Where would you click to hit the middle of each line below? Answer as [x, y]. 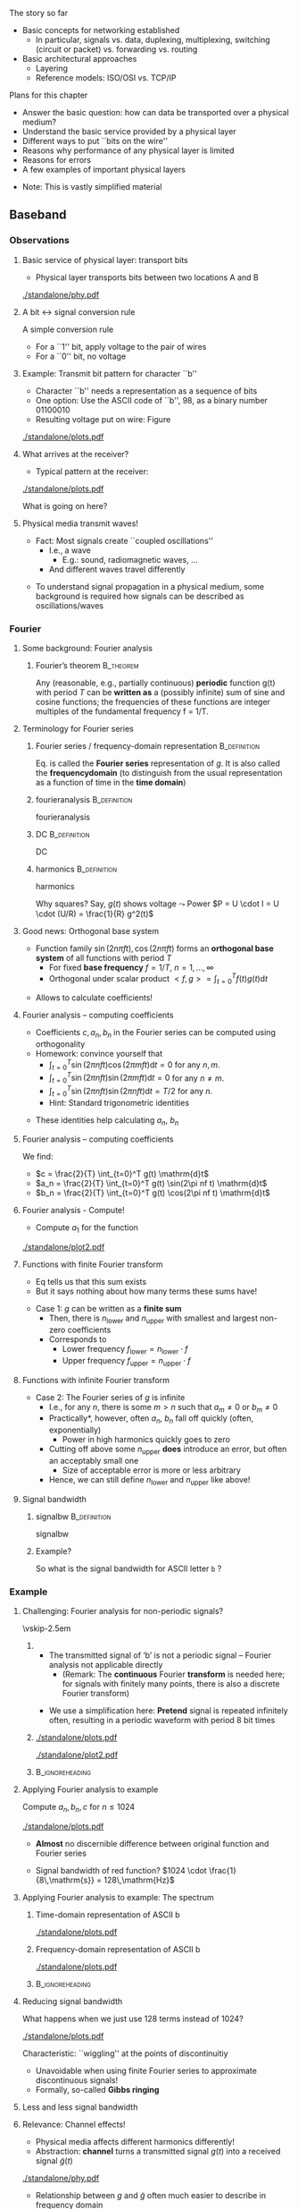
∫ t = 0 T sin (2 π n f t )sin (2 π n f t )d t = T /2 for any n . [131, 1092]
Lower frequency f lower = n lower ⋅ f [125, 1350]
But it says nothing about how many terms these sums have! [146, 1291]
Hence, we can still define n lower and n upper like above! [149, 1480]
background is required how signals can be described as [140, 596]
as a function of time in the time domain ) [111, 782]
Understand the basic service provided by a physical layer [129, 132]
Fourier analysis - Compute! [73, 1211]
